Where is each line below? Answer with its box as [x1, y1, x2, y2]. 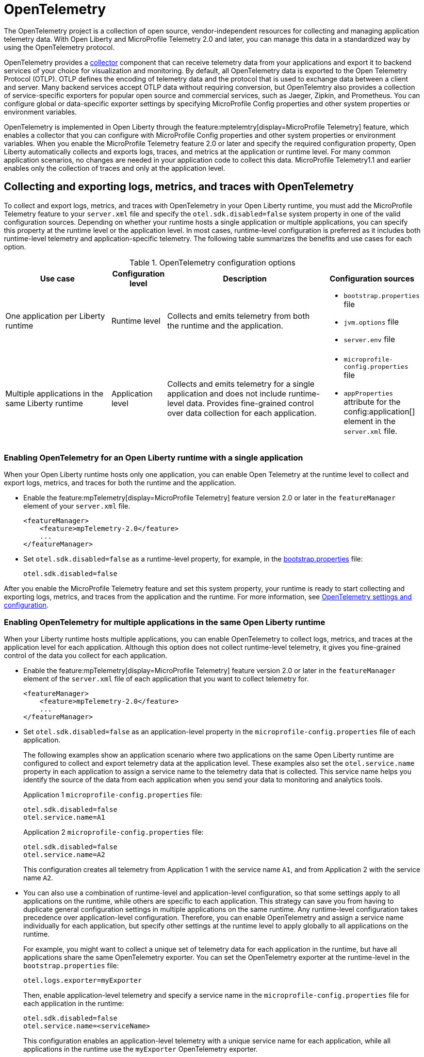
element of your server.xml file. [23, 502, 130, 511]
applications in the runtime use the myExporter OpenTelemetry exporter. [23, 1045, 258, 1054]
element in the [343, 416, 396, 426]
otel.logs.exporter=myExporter [23, 976, 142, 985]
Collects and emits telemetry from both [167, 311, 310, 321]
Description [223, 273, 267, 283]
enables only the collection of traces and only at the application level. [4, 164, 225, 172]
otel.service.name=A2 [23, 851, 105, 859]
